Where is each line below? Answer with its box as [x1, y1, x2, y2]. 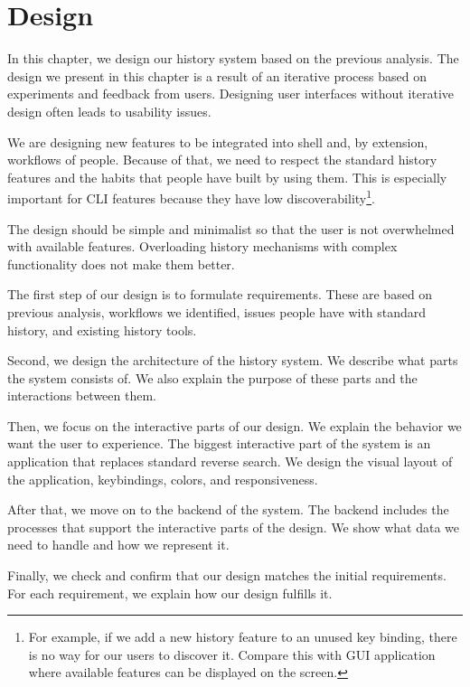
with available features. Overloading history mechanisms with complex [7, 237, 398, 256]
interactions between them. [7, 386, 156, 405]
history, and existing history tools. [7, 320, 197, 339]
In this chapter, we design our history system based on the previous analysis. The [7, 49, 459, 68]
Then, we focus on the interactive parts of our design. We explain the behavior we [7, 416, 462, 435]
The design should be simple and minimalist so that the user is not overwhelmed [7, 219, 455, 238]
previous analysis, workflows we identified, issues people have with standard [7, 302, 427, 321]
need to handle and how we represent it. [7, 535, 230, 554]
